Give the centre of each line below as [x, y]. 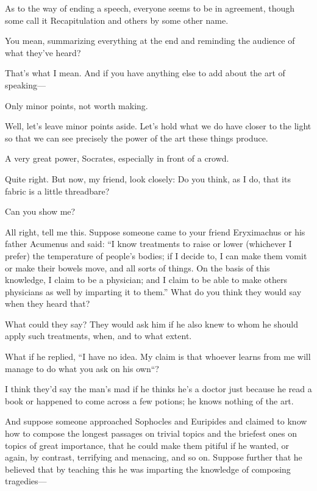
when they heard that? [48, 303]
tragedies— [26, 481]
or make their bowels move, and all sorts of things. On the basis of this [137, 267]
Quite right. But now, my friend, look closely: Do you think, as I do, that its [148, 178]
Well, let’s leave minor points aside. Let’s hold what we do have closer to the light [158, 126]
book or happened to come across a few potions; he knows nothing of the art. [149, 400]
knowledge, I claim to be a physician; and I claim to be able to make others [146, 280]
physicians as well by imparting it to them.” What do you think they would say [153, 291]
